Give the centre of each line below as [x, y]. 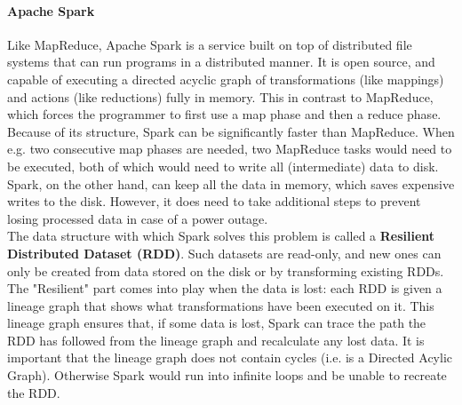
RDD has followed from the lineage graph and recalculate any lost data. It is [216, 340]
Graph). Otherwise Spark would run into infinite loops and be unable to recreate [227, 375]
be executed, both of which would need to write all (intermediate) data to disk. [223, 166]
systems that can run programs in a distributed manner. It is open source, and [221, 62]
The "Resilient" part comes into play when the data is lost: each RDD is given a [225, 288]
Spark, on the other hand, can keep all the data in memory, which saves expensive [231, 183]
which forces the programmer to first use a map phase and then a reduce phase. [224, 114]
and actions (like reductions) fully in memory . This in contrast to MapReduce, [220, 96]
